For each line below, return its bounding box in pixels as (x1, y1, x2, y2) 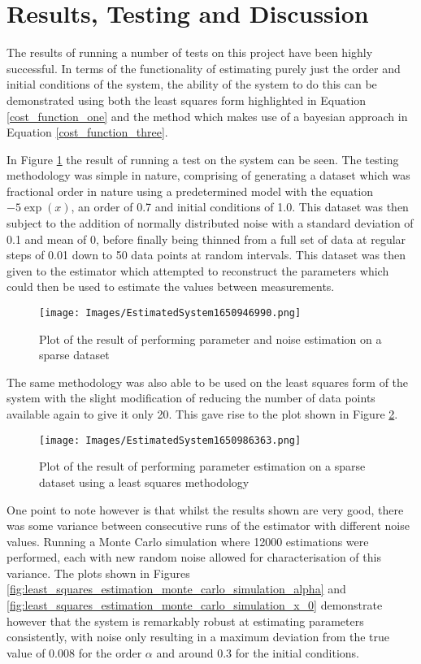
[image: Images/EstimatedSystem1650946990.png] (39, 307, 302, 319)
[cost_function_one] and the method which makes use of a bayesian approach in (7, 107, 408, 124)
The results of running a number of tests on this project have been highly (7, 44, 373, 61)
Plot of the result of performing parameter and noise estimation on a (39, 330, 382, 347)
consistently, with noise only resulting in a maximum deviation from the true (7, 628, 390, 645)
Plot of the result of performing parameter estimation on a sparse (39, 458, 366, 475)
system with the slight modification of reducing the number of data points (7, 389, 375, 406)
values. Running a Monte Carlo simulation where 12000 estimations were (7, 532, 369, 549)
